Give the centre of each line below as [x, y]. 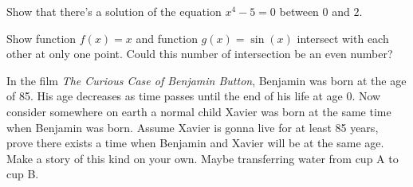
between [299, 11]
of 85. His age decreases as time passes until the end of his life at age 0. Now [194, 96]
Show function [41, 38]
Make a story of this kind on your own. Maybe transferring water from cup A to [203, 158]
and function [167, 38]
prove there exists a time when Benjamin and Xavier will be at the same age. [195, 143]
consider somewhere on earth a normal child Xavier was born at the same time [199, 111]
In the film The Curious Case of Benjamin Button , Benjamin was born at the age [206, 80]
